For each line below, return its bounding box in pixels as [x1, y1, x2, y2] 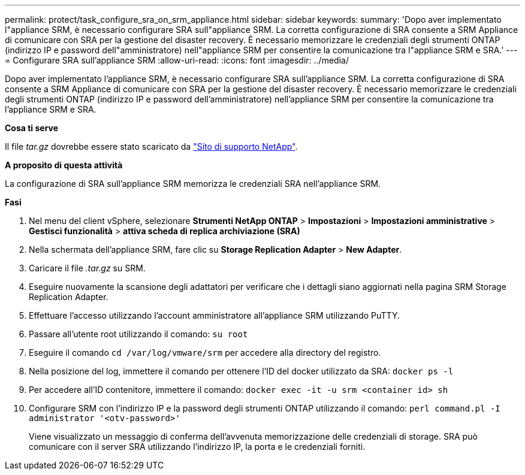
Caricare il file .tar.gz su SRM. [29, 263, 146, 273]
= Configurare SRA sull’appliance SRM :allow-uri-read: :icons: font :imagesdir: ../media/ [5, 55, 349, 65]
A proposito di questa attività [5, 160, 123, 170]
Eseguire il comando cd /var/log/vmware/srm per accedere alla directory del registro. [29, 347, 381, 358]
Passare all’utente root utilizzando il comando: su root [29, 329, 248, 339]
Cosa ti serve [5, 123, 59, 133]
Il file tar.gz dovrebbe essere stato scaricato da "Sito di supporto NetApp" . [5, 141, 298, 152]
